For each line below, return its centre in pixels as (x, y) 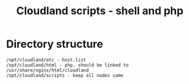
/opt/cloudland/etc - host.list (46, 60)
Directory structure (55, 44)
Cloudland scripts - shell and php (100, 11)
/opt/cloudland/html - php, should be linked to (67, 65)
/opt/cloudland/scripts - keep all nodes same (65, 75)
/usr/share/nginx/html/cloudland (48, 70)
